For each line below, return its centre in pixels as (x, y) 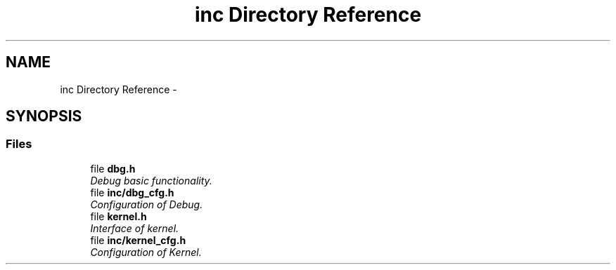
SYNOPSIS (44, 116)
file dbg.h (113, 168)
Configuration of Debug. (147, 204)
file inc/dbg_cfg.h (132, 192)
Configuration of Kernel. (146, 252)
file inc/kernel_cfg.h (138, 240)
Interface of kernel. (135, 228)
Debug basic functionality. (151, 180)
